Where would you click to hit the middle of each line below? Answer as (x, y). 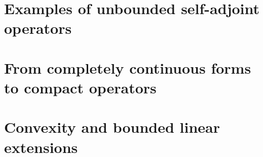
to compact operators (80, 87)
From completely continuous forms (128, 67)
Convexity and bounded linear (112, 127)
